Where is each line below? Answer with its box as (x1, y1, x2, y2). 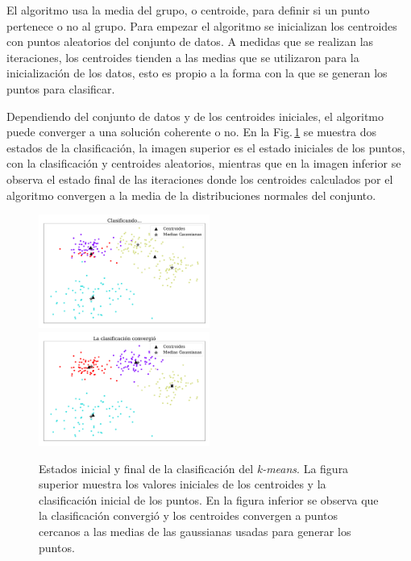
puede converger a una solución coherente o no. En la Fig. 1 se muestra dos (6, 123, 376, 140)
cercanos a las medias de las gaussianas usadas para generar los (39, 523, 351, 540)
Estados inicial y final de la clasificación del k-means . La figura (39, 459, 349, 476)
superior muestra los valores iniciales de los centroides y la (39, 476, 326, 492)
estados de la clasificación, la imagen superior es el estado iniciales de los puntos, (6, 139, 405, 156)
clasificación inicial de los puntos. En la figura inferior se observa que (39, 491, 379, 508)
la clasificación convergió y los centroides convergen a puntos (39, 507, 338, 524)
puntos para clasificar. (6, 80, 115, 97)
